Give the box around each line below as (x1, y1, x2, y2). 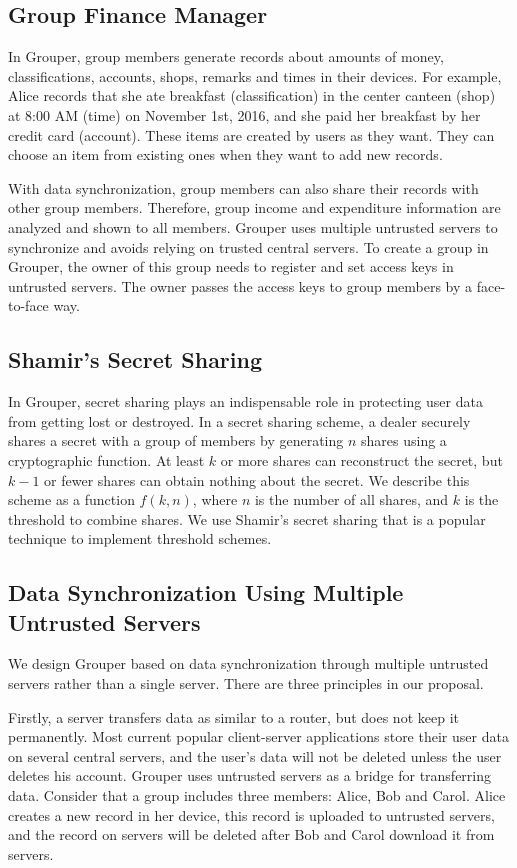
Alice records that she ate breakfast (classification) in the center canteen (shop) (8, 85, 496, 106)
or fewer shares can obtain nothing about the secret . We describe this (44, 469, 470, 490)
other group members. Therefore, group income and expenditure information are (8, 197, 501, 218)
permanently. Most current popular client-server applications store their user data (8, 726, 509, 747)
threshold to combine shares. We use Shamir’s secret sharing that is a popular (8, 508, 486, 529)
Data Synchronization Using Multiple (8, 577, 404, 608)
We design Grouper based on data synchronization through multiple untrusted (8, 653, 489, 674)
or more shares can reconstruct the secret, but (220, 449, 503, 470)
